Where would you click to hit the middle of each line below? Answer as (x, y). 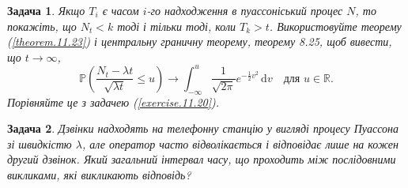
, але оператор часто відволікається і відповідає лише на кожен (240, 143)
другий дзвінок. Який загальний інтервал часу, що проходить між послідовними (202, 159)
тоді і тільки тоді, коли (177, 26)
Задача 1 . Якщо (46, 10)
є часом (121, 10)
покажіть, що (42, 26)
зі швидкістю (40, 143)
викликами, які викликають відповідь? (99, 175)
